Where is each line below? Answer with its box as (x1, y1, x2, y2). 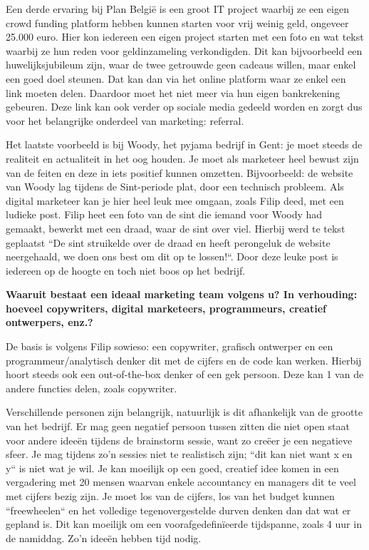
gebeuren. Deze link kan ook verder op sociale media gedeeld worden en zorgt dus (6, 99, 363, 114)
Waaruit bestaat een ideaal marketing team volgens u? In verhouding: (6, 287, 358, 302)
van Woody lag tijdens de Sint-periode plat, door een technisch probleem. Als (6, 179, 344, 194)
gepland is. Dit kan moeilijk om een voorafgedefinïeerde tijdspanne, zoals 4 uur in (6, 516, 362, 531)
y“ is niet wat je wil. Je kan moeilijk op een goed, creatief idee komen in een (6, 460, 339, 475)
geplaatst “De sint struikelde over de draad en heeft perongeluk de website (6, 235, 331, 250)
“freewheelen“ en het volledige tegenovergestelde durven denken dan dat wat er (6, 502, 351, 517)
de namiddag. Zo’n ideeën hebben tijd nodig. (6, 530, 202, 545)
